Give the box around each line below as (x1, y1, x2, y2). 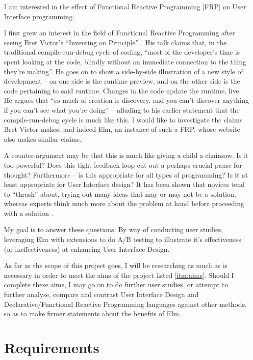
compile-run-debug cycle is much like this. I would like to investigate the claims (4, 114, 243, 124)
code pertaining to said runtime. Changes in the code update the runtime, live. (4, 85, 241, 95)
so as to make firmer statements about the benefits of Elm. (4, 308, 181, 319)
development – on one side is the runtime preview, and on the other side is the (4, 76, 240, 86)
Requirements (4, 337, 100, 357)
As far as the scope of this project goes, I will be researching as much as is (4, 260, 228, 270)
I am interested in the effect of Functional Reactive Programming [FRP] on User (4, 1, 246, 11)
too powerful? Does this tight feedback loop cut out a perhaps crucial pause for (4, 159, 242, 170)
